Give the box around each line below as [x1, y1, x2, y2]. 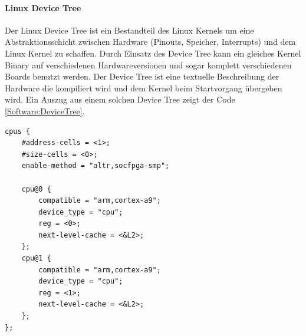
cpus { [5, 127, 30, 136]
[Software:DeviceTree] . [5, 104, 85, 117]
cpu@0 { [21, 185, 51, 193]
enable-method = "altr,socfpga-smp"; [21, 162, 170, 170]
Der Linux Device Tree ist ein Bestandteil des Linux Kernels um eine [5, 24, 254, 36]
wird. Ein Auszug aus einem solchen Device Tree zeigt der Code [5, 93, 235, 106]
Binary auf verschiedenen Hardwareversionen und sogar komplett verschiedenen [5, 58, 292, 71]
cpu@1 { [21, 254, 51, 263]
